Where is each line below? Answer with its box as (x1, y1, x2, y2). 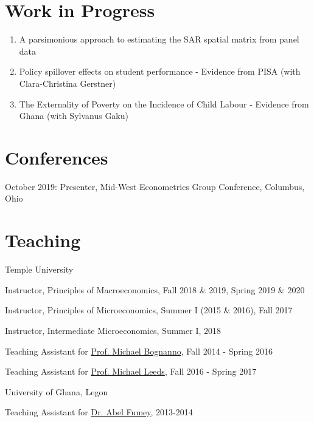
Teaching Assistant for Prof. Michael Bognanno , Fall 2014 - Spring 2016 (5, 344, 273, 357)
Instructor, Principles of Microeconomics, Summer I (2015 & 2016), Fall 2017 (5, 304, 293, 316)
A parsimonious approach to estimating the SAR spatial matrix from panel (19, 33, 299, 46)
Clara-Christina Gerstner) (19, 77, 116, 89)
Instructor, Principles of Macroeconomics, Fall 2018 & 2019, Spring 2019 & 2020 (5, 283, 305, 296)
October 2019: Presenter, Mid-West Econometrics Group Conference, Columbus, (5, 180, 305, 192)
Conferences (5, 145, 108, 169)
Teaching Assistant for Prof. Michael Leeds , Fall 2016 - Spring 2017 (5, 365, 257, 378)
